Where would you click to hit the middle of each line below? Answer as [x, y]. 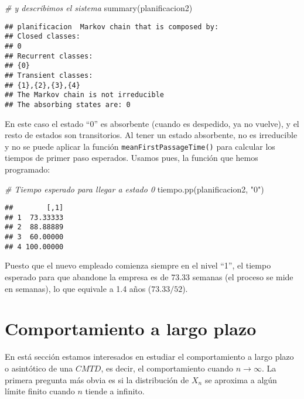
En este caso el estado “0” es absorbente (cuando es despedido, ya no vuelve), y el [152, 123]
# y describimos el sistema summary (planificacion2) [99, 8]
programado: [28, 169]
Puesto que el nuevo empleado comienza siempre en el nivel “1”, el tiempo [138, 265]
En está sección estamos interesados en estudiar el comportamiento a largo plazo [149, 357]
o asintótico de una [39, 368]
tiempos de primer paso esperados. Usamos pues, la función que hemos [131, 158]
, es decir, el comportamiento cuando [167, 368]
